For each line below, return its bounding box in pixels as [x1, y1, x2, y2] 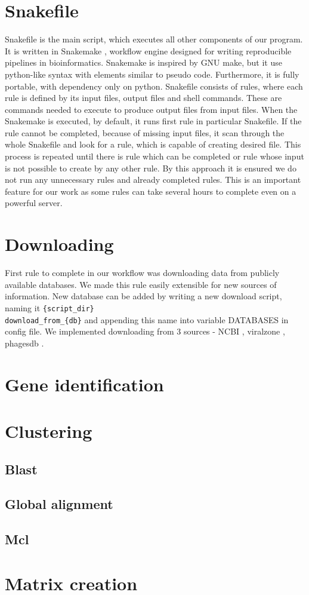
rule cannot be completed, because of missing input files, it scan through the [5, 126, 285, 139]
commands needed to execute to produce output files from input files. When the [5, 103, 298, 115]
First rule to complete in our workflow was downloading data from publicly [5, 266, 280, 279]
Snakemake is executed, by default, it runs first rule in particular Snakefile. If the [5, 115, 302, 127]
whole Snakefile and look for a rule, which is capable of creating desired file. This [5, 138, 301, 151]
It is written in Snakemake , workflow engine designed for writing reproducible [5, 44, 292, 57]
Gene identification [5, 372, 164, 396]
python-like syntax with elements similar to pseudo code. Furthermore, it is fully [5, 68, 299, 80]
